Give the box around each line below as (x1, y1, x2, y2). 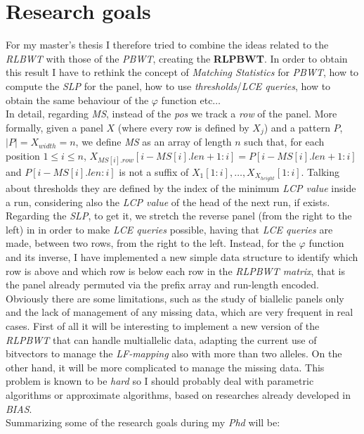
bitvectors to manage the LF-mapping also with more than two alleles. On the (6, 346, 342, 361)
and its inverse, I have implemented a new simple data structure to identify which (6, 249, 358, 264)
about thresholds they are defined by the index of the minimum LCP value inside (6, 181, 356, 196)
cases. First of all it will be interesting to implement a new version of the (6, 318, 320, 333)
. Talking (301, 164, 340, 179)
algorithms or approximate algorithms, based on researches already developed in (6, 387, 351, 402)
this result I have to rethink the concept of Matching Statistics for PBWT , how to (6, 65, 359, 79)
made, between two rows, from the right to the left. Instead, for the (6, 236, 296, 250)
